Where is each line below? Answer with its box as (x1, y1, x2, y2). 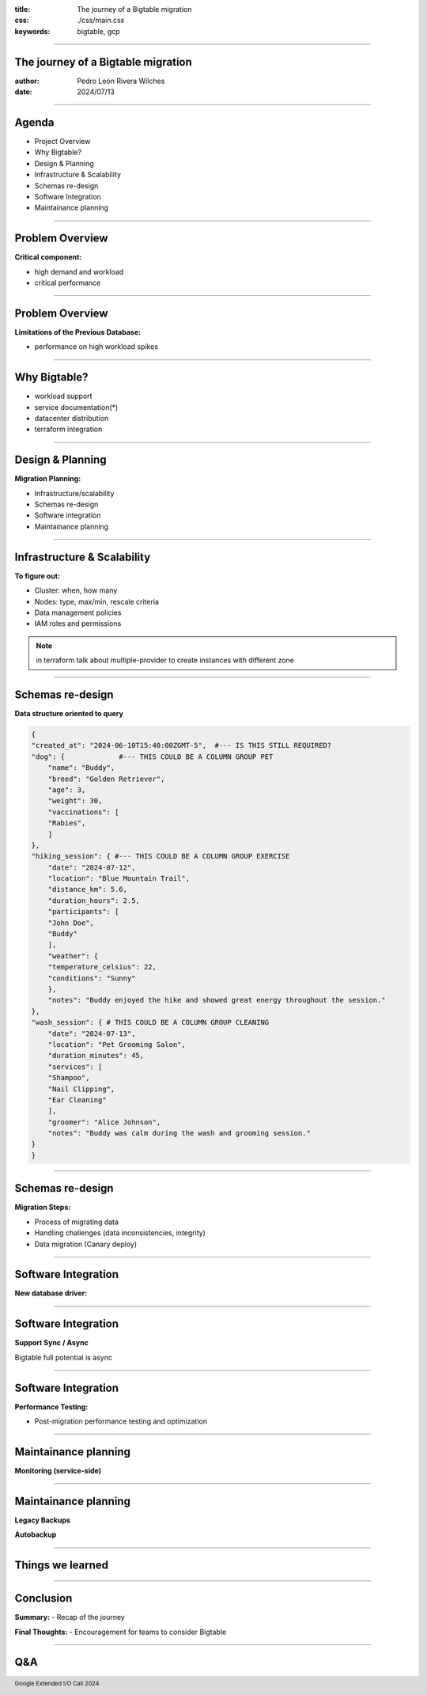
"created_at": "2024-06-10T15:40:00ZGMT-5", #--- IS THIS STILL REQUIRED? (31, 741, 332, 750)
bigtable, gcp (77, 26, 120, 36)
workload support (34, 392, 93, 401)
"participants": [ (47, 907, 119, 916)
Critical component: (14, 252, 82, 262)
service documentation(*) (34, 402, 119, 411)
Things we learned (14, 1559, 109, 1572)
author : (14, 76, 40, 85)
